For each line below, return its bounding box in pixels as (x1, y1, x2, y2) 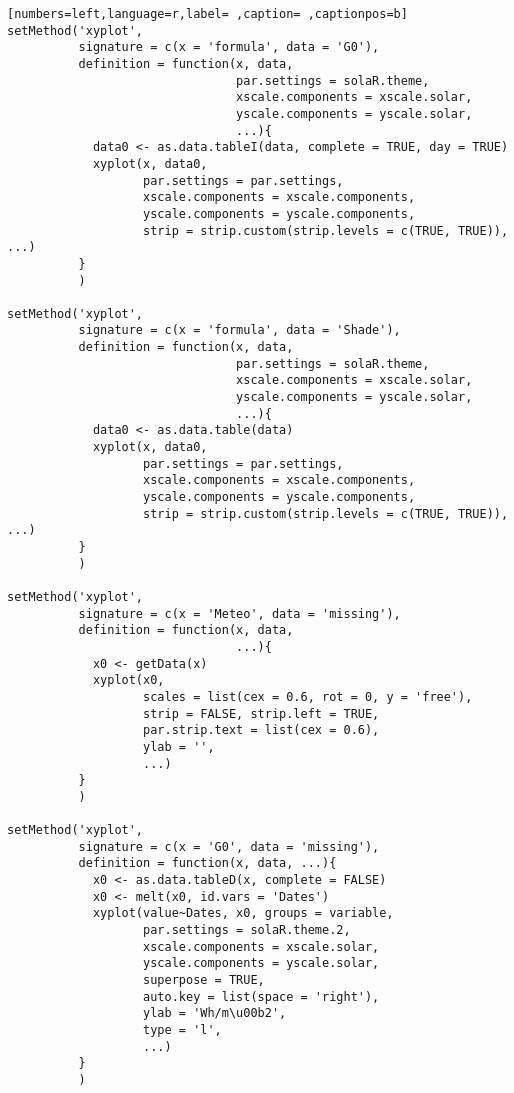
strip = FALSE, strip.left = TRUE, (143, 706, 380, 721)
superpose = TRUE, (143, 973, 265, 988)
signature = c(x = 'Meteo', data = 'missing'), (78, 606, 401, 621)
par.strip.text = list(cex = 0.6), (143, 723, 380, 738)
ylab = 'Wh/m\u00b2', (143, 1006, 287, 1021)
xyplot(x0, (92, 673, 165, 688)
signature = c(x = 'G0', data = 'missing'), (78, 839, 380, 854)
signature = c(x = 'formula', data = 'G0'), (78, 40, 380, 55)
